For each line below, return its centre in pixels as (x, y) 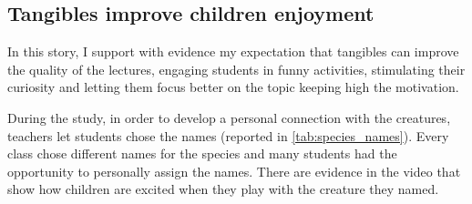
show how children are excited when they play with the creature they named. (223, 189)
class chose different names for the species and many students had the (202, 153)
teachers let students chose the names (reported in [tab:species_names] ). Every (228, 135)
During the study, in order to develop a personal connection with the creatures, (229, 117)
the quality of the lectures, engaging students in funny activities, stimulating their (236, 69)
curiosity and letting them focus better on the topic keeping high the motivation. (233, 87)
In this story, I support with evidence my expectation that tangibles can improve (233, 51)
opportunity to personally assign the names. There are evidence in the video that (234, 171)
